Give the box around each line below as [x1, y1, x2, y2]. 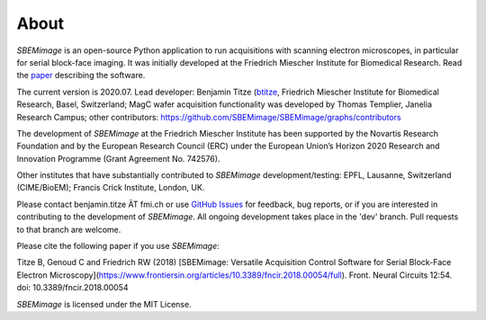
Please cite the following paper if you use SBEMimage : [16, 241, 220, 252]
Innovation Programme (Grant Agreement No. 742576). [16, 153, 220, 164]
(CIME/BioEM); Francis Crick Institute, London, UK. [16, 182, 205, 193]
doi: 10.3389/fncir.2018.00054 [16, 282, 130, 293]
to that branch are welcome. [16, 224, 121, 235]
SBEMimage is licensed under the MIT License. [16, 298, 193, 309]
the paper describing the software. [16, 70, 146, 81]
